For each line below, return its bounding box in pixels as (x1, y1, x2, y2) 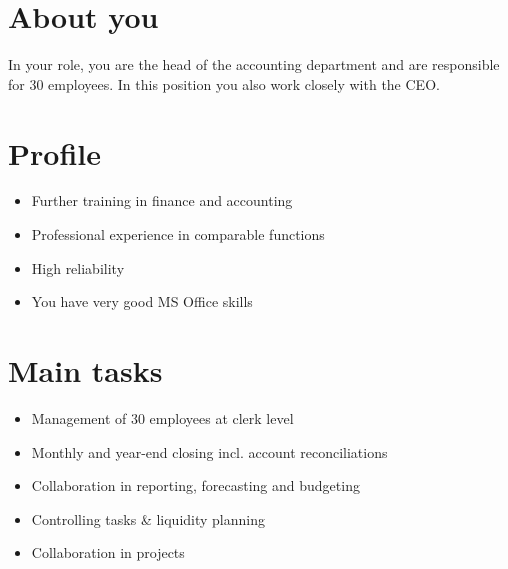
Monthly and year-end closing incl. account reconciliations (31, 441, 388, 462)
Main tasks (8, 350, 163, 390)
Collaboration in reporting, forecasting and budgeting (31, 475, 360, 496)
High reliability (31, 257, 125, 278)
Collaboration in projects (31, 542, 185, 563)
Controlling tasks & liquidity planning (31, 508, 265, 529)
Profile (8, 132, 101, 173)
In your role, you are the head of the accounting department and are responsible (8, 54, 500, 75)
